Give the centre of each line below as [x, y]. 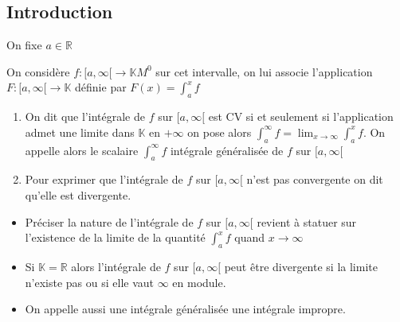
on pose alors [220, 132]
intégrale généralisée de [227, 150]
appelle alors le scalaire [82, 150]
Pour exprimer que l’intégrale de [104, 179]
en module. [199, 282]
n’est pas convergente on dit [315, 179]
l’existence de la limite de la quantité [115, 237]
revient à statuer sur [307, 221]
